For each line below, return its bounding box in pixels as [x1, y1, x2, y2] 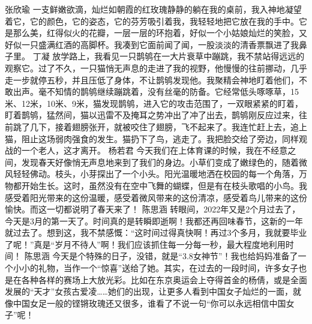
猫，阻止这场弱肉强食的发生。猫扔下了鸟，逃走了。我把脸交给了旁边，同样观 [5, 132, 307, 145]
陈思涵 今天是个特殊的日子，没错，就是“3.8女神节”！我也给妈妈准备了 [24, 250, 298, 262]
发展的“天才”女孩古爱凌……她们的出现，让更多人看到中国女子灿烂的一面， [5, 285, 293, 298]
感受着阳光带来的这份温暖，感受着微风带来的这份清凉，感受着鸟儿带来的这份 [5, 191, 307, 203]
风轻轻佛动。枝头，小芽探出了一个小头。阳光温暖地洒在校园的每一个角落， [5, 167, 299, 180]
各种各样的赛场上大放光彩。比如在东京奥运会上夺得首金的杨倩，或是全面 [21, 273, 307, 286]
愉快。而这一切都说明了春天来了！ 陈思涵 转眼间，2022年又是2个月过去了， [5, 203, 301, 215]
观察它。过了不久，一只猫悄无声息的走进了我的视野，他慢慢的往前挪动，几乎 [5, 61, 307, 74]
